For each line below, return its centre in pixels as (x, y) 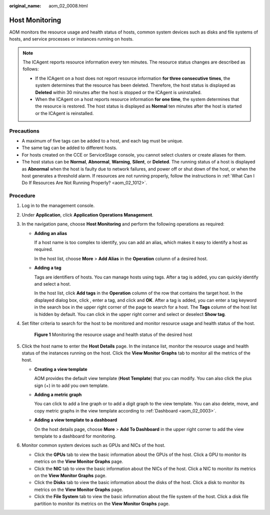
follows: (31, 69)
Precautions (24, 131)
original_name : (25, 6)
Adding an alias (51, 233)
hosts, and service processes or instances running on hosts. (71, 39)
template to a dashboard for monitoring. (75, 436)
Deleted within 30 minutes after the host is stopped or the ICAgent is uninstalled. (118, 92)
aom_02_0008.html (68, 6)
